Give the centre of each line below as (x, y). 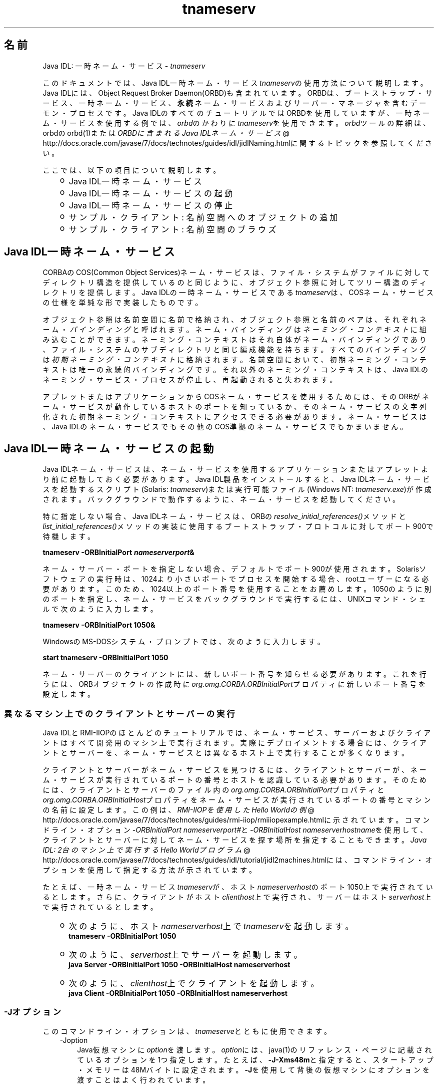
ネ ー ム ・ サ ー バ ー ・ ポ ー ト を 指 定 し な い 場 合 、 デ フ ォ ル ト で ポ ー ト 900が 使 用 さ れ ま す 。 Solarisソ (234, 569)
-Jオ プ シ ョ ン (32, 1012)
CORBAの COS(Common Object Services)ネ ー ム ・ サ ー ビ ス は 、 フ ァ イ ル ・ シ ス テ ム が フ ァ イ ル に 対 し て (236, 273)
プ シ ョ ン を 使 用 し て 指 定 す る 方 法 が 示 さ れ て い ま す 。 (149, 870)
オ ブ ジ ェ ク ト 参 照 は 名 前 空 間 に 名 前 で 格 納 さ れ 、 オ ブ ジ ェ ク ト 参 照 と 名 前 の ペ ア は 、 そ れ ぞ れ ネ (234, 320)
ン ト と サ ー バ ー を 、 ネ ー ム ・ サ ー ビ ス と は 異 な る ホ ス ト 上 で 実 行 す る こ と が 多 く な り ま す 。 (225, 753)
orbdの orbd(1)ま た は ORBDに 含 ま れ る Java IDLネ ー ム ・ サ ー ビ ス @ (166, 133)
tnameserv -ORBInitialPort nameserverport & (118, 553)
